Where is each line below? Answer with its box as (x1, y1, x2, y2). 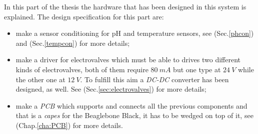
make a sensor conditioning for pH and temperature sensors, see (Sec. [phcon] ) (15, 28, 254, 38)
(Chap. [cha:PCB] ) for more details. (15, 120, 123, 130)
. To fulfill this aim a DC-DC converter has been (80, 74, 229, 84)
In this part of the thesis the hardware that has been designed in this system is (4, 1, 246, 11)
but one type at (173, 64, 221, 74)
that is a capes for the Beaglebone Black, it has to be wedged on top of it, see (15, 110, 253, 121)
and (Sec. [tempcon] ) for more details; (15, 37, 130, 48)
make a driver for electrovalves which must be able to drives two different (15, 54, 240, 65)
